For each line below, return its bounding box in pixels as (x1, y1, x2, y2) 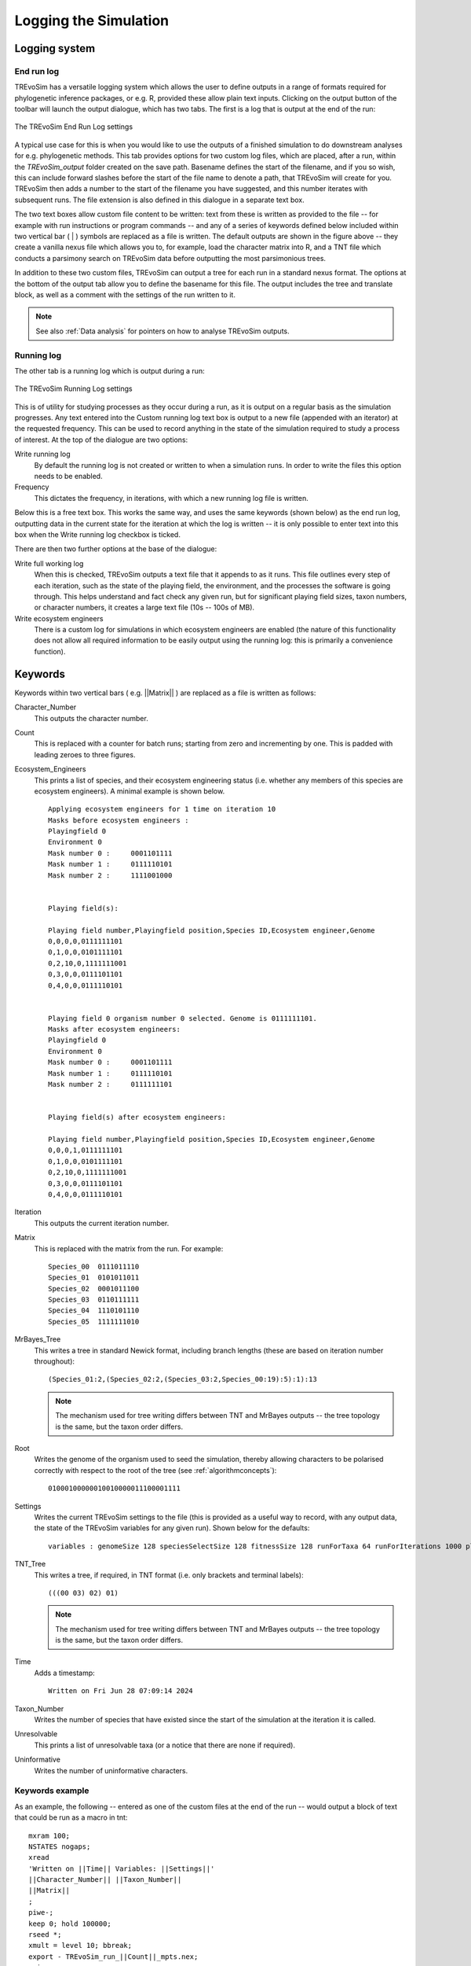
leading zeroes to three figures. (34, 749, 136, 759)
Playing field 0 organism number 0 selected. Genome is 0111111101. (48, 1014, 317, 1022)
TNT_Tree (14, 1559, 46, 1569)
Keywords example (14, 1785, 89, 1796)
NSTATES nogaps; (28, 1842, 91, 1851)
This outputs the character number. (34, 713, 148, 723)
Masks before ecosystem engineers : (48, 815, 189, 825)
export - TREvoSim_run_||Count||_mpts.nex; (28, 1952, 199, 1961)
